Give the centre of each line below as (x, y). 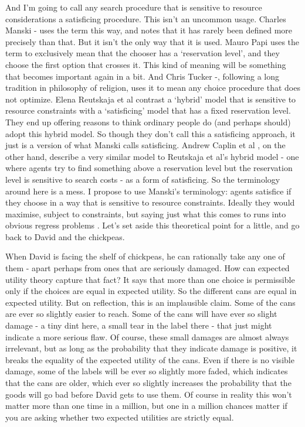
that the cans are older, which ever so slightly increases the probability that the (148, 382)
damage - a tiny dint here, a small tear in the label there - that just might (139, 325)
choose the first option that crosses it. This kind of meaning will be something (146, 64)
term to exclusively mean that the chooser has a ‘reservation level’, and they (143, 53)
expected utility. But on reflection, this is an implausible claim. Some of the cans (150, 302)
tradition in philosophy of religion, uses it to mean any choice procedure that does (153, 88)
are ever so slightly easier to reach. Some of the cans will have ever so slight (141, 314)
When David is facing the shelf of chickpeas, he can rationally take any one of (145, 256)
